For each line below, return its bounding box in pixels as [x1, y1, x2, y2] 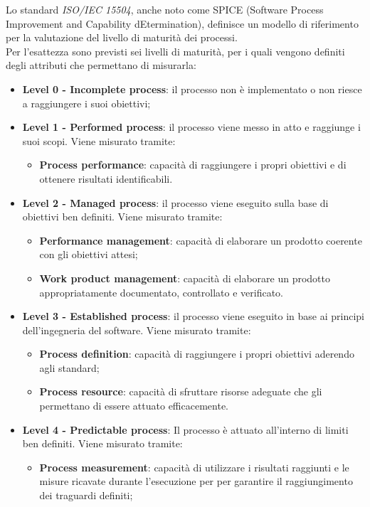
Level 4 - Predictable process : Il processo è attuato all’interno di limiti [22, 422, 349, 437]
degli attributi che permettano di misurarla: [6, 58, 196, 73]
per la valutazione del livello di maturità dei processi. [6, 30, 238, 45]
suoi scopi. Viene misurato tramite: [22, 133, 176, 148]
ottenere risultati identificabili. [39, 171, 173, 186]
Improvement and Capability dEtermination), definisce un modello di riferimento [6, 16, 359, 31]
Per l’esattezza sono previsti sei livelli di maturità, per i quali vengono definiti [6, 43, 345, 58]
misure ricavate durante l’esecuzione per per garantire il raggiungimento [39, 474, 353, 489]
